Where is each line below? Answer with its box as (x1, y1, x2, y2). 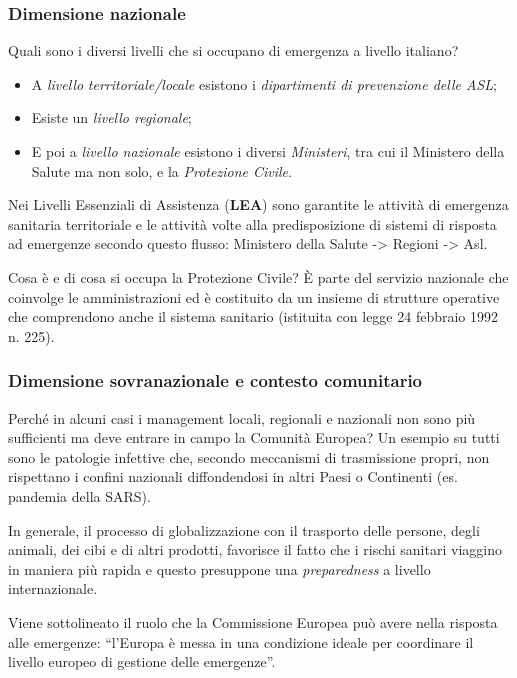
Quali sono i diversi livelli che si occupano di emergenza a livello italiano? (8, 40, 459, 61)
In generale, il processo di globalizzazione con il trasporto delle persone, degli (8, 519, 480, 540)
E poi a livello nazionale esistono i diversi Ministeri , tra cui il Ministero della (31, 141, 505, 161)
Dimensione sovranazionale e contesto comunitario (8, 368, 423, 393)
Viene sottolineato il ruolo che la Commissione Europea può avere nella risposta (8, 611, 498, 632)
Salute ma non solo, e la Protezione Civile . (31, 160, 292, 181)
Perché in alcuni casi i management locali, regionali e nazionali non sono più (8, 407, 476, 428)
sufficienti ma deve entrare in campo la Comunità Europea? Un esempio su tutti (8, 427, 500, 448)
